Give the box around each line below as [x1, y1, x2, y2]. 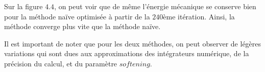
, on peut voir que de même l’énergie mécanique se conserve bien [54, 1, 256, 11]
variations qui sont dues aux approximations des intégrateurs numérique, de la [4, 48, 249, 59]
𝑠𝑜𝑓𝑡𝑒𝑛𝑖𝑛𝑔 [119, 60, 150, 68]
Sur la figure [4, 1, 43, 11]
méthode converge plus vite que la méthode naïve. [4, 21, 161, 32]
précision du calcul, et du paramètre [4, 58, 117, 68]
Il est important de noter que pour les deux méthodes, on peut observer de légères [4, 38, 261, 49]
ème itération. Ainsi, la [163, 11, 235, 21]
